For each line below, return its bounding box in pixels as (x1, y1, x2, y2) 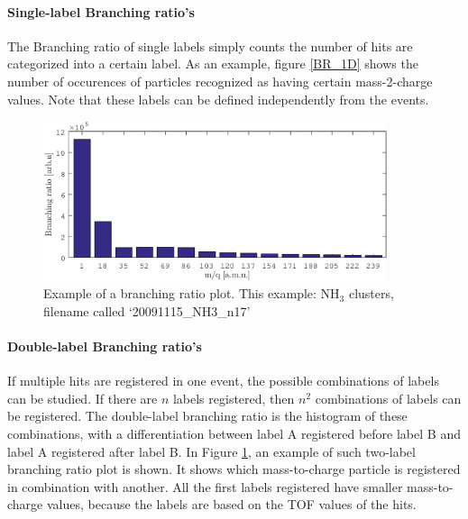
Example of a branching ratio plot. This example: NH (43, 284, 340, 303)
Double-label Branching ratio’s (7, 336, 202, 355)
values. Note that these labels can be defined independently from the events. (7, 89, 429, 108)
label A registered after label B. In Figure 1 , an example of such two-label (7, 442, 416, 460)
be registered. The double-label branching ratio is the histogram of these (7, 406, 408, 425)
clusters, (348, 284, 394, 303)
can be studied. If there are (7, 388, 158, 407)
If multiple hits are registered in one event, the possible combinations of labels (7, 371, 439, 390)
